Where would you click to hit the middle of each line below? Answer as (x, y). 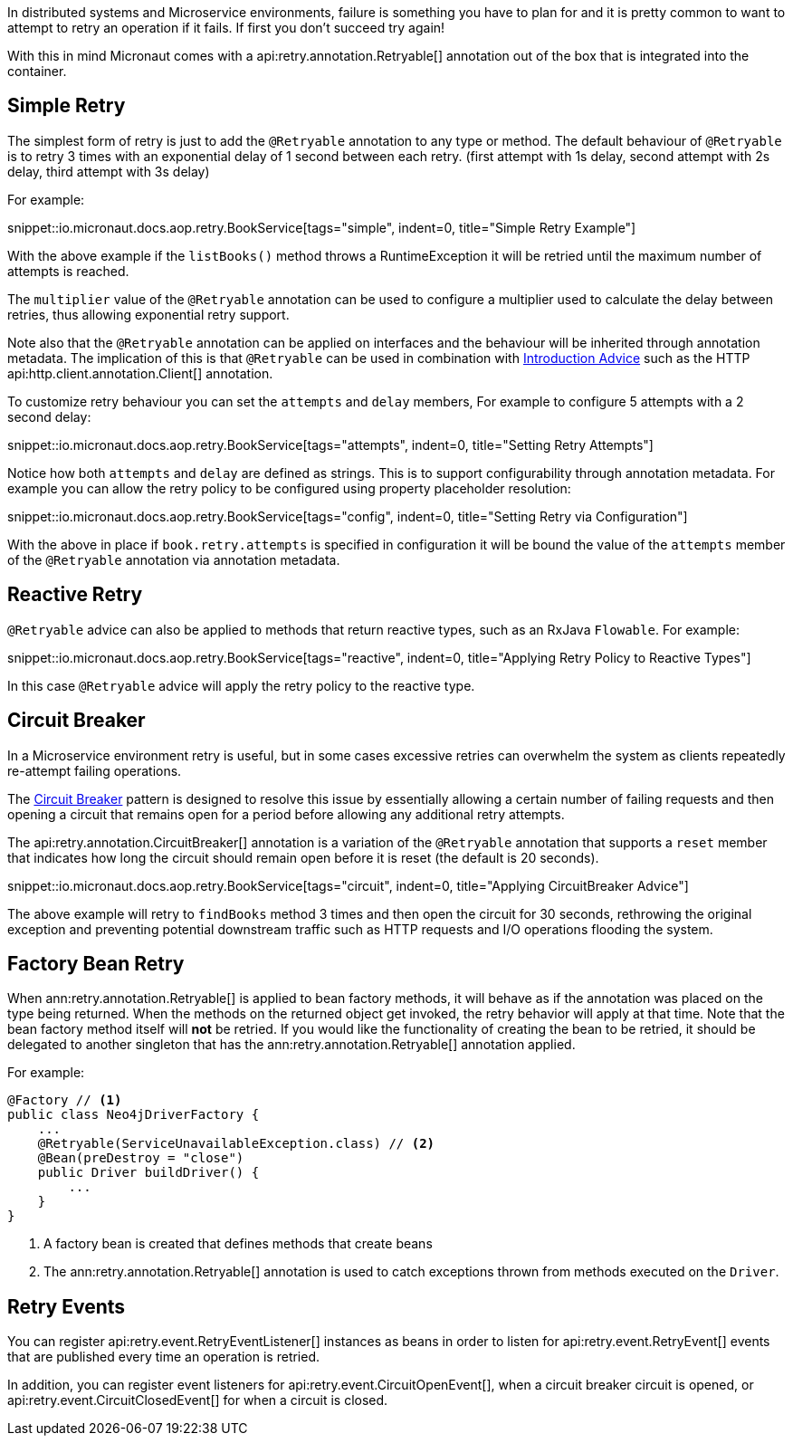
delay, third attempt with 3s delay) (109, 171)
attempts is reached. (68, 271)
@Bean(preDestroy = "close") (141, 1158)
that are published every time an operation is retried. (164, 1357)
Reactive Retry (75, 595)
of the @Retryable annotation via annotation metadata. (174, 559)
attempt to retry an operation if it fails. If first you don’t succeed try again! (226, 28)
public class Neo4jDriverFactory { (134, 1115)
